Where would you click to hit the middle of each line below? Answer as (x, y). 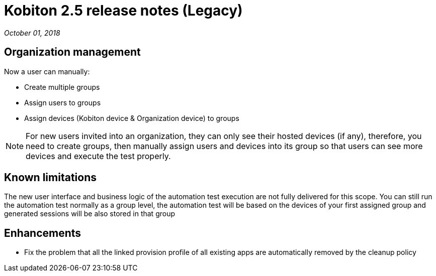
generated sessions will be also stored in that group (90, 214)
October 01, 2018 (32, 33)
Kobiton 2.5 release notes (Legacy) (123, 11)
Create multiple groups (62, 87)
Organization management (72, 52)
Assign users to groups (63, 102)
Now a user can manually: (47, 71)
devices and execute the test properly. (98, 156)
